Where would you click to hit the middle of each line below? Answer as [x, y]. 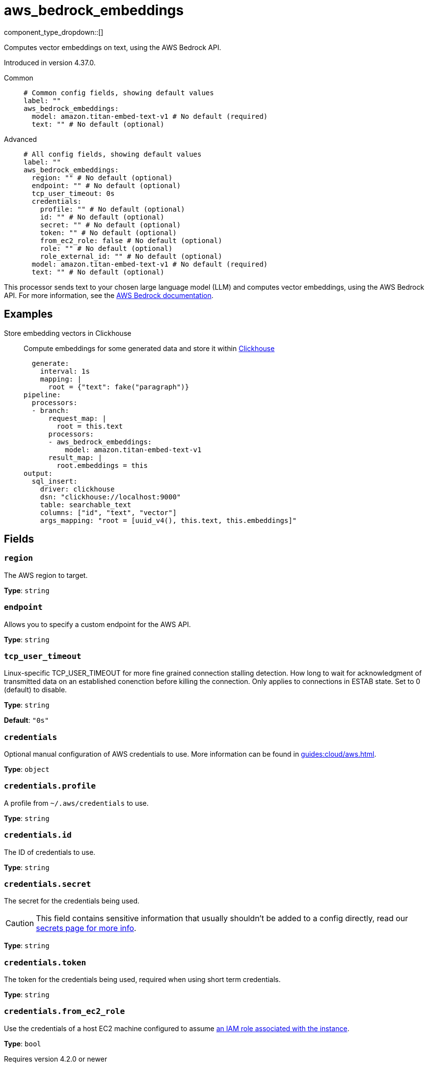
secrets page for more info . [86, 928]
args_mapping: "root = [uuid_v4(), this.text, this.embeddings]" [168, 520]
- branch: [50, 410]
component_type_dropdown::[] [54, 32]
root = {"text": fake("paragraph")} [119, 387]
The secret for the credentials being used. [72, 901]
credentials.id [38, 835]
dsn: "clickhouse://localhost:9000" [110, 497]
